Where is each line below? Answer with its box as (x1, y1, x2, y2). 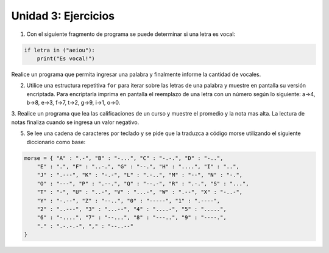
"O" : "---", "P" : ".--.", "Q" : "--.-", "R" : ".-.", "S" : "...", (37, 180, 249, 187)
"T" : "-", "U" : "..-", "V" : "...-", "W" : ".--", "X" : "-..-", (37, 189, 243, 196)
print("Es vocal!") (37, 55, 96, 62)
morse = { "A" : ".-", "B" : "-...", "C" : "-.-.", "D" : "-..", (24, 154, 224, 161)
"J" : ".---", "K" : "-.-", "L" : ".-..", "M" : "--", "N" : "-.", (37, 172, 243, 179)
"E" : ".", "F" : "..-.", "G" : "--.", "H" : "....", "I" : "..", (37, 163, 240, 170)
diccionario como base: (26, 138, 86, 145)
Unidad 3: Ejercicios (11, 9, 115, 23)
